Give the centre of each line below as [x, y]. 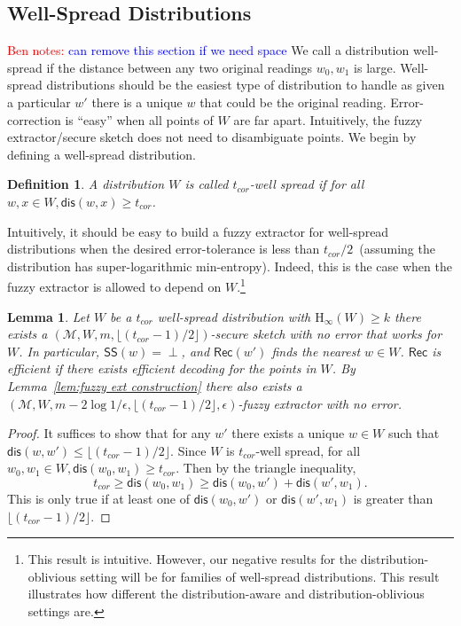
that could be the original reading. [293, 102]
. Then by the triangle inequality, [266, 468]
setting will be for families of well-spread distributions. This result [260, 576]
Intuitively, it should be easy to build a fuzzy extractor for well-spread [198, 231]
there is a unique [137, 102]
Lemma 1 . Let [48, 316]
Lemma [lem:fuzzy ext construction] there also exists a [155, 385]
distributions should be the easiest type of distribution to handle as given [246, 85]
